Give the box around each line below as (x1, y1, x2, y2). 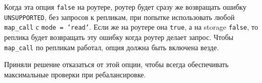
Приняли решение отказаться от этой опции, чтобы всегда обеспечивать (4, 59, 229, 70)
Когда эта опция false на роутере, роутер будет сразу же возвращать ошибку (4, 2, 247, 12)
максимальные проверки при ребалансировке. (4, 69, 146, 79)
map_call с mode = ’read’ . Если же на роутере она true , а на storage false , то (4, 22, 258, 32)
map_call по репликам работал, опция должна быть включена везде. (4, 42, 219, 52)
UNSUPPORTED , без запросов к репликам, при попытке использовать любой (4, 11, 235, 22)
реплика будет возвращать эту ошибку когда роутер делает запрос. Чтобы (4, 31, 234, 42)
